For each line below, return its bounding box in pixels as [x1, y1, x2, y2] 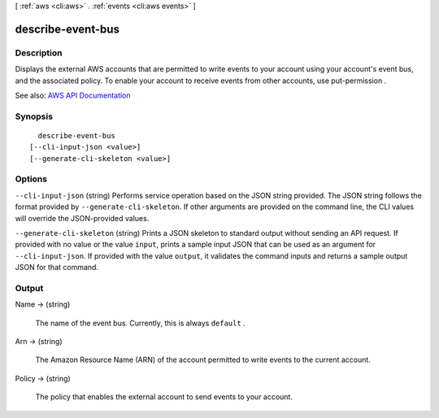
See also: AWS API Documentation [15, 90, 131, 100]
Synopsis [15, 111, 53, 122]
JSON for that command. [15, 263, 99, 272]
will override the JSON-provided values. [15, 213, 150, 223]
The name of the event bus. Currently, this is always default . [35, 318, 246, 328]
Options [15, 173, 48, 185]
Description [15, 47, 63, 59]
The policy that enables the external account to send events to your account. [35, 392, 293, 402]
